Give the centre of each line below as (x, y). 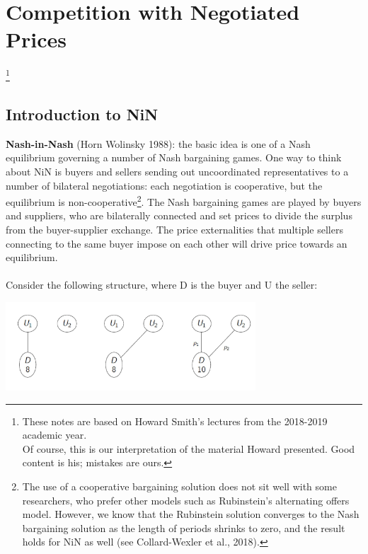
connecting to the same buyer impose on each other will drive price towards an (177, 243)
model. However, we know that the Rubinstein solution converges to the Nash (191, 514)
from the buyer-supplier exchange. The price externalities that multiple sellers (174, 229)
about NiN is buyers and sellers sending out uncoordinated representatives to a (177, 171)
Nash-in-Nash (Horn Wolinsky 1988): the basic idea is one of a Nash (158, 143)
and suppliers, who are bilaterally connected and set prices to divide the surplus (179, 215)
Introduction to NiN (82, 114)
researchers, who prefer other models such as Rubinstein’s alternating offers (186, 500)
